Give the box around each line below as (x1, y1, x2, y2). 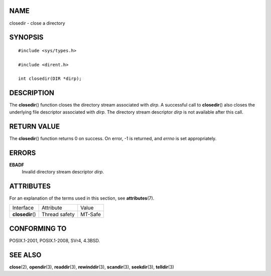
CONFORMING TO (9, 224, 67, 233)
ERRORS (9, 148, 36, 157)
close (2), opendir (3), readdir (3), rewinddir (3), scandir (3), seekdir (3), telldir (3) (9, 264, 174, 270)
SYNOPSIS (9, 33, 44, 42)
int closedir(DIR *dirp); (18, 76, 82, 81)
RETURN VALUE (9, 122, 60, 131)
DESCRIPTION (9, 88, 55, 98)
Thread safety (41, 211, 75, 218)
